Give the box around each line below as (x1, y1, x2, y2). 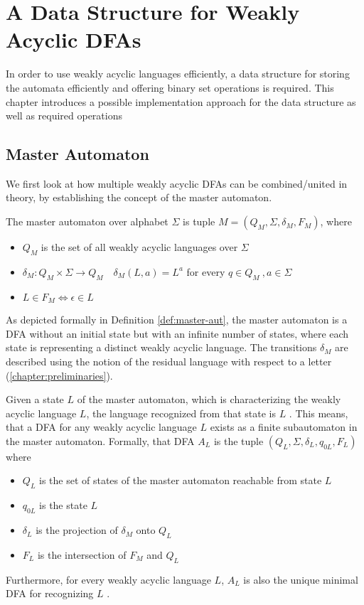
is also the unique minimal (243, 572, 358, 587)
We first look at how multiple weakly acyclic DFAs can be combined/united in (6, 176, 348, 191)
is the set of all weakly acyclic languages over (41, 240, 238, 255)
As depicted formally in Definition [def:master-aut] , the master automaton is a (6, 312, 348, 327)
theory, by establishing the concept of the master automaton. (6, 190, 272, 205)
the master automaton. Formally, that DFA (6, 433, 195, 448)
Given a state (6, 392, 64, 407)
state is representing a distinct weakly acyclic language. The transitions (6, 340, 317, 355)
